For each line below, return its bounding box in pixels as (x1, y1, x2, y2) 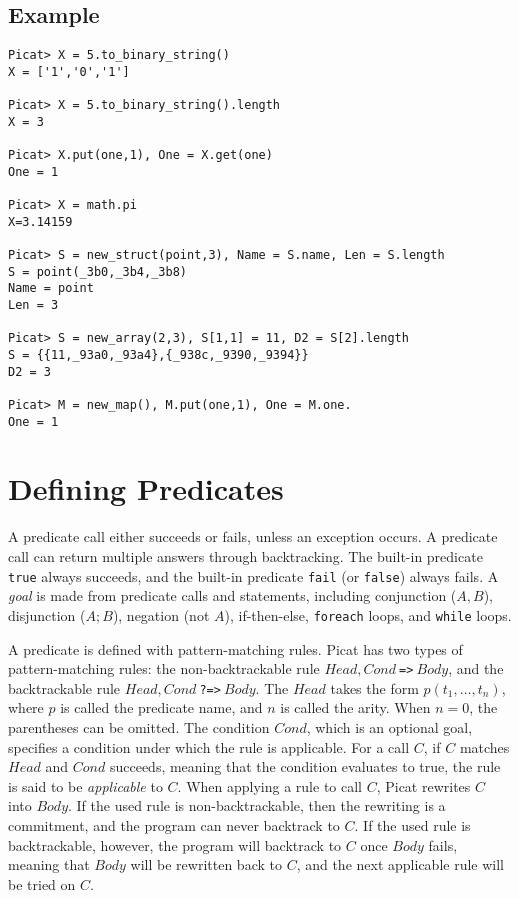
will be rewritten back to (130, 854, 282, 875)
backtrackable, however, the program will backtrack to (8, 834, 342, 855)
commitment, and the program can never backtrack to (8, 814, 340, 835)
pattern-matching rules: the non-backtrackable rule (8, 658, 320, 679)
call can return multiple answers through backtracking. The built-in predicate (8, 546, 483, 567)
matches (459, 736, 510, 757)
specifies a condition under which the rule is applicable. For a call (8, 736, 410, 757)
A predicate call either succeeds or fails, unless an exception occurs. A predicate (8, 526, 498, 547)
